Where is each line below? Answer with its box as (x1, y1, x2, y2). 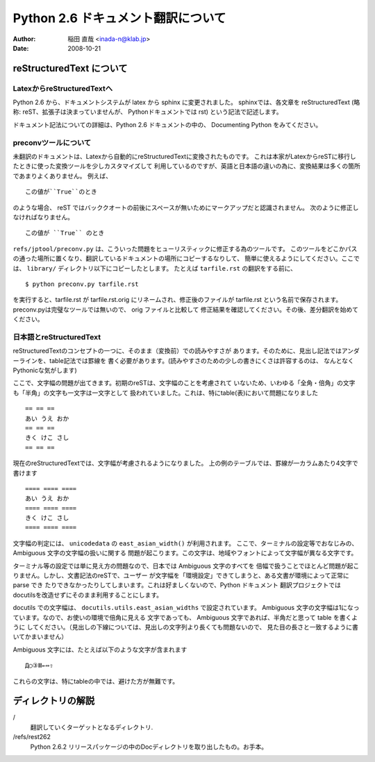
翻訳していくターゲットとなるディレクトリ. (30, 722, 153, 731)
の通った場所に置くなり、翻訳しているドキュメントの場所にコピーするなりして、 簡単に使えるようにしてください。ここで (12, 254, 360, 263)
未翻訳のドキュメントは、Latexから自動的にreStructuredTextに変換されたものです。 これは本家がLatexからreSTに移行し (12, 153, 357, 161)
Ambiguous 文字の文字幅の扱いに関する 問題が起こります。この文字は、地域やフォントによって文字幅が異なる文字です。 (12, 549, 358, 557)
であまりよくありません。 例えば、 (12, 171, 112, 180)
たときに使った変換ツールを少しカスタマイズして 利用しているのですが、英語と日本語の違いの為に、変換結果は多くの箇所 (12, 162, 360, 170)
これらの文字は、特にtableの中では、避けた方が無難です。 (12, 677, 179, 685)
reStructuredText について (12, 62, 128, 74)
